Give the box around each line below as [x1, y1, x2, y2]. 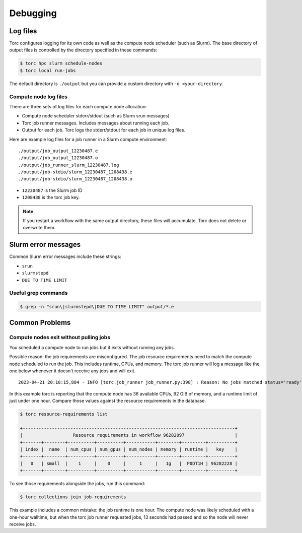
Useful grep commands [9, 290, 68, 297]
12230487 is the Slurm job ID [22, 187, 83, 193]
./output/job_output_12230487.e [18, 148, 98, 154]
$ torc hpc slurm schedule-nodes [20, 60, 103, 66]
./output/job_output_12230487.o [18, 155, 98, 161]
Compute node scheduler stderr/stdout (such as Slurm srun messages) [22, 113, 170, 119]
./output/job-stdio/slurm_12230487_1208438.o [18, 176, 133, 182]
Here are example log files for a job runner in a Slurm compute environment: [9, 136, 167, 142]
